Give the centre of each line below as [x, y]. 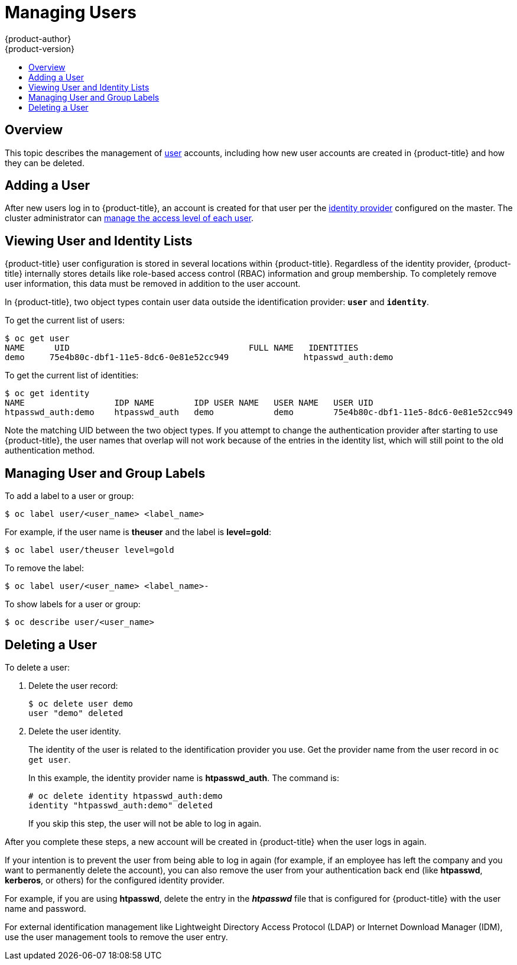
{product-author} [38, 38]
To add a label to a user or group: [69, 496]
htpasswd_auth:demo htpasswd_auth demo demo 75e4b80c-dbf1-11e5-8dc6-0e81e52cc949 [259, 412]
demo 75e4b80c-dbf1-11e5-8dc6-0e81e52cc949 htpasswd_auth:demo [199, 357]
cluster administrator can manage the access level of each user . [129, 218]
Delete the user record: [73, 685]
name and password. [45, 908]
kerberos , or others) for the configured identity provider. [115, 880]
